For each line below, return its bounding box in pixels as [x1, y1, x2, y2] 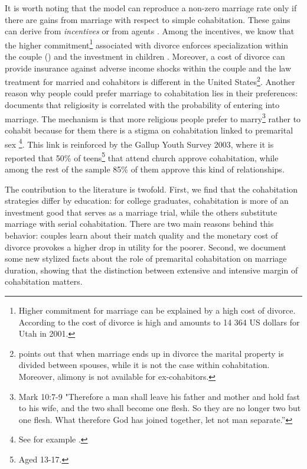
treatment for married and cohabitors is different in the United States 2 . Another [5, 74, 295, 87]
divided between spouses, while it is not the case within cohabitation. [18, 359, 270, 371]
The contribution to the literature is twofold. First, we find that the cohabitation [5, 183, 298, 195]
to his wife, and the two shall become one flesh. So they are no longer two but [18, 402, 301, 414]
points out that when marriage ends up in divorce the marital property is [18, 347, 284, 359]
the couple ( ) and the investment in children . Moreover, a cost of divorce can [5, 50, 285, 63]
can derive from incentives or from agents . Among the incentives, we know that [5, 25, 295, 37]
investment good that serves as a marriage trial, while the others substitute [5, 206, 277, 218]
